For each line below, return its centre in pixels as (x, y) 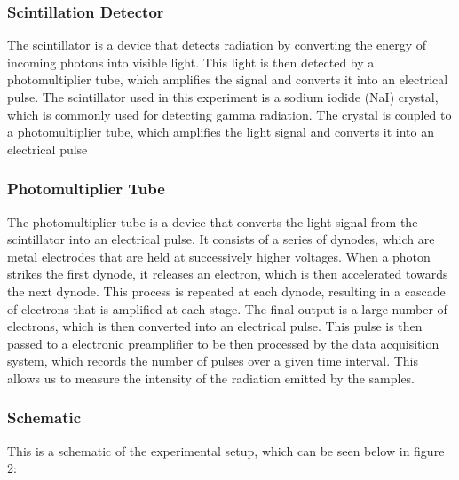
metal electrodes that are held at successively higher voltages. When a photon (219, 256)
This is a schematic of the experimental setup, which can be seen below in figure (226, 450)
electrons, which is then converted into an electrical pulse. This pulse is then (215, 326)
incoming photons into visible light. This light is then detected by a (191, 62)
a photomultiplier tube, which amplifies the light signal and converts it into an (221, 132)
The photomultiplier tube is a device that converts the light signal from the (213, 221)
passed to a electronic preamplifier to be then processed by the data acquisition (223, 343)
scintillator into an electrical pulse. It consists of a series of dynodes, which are (221, 239)
